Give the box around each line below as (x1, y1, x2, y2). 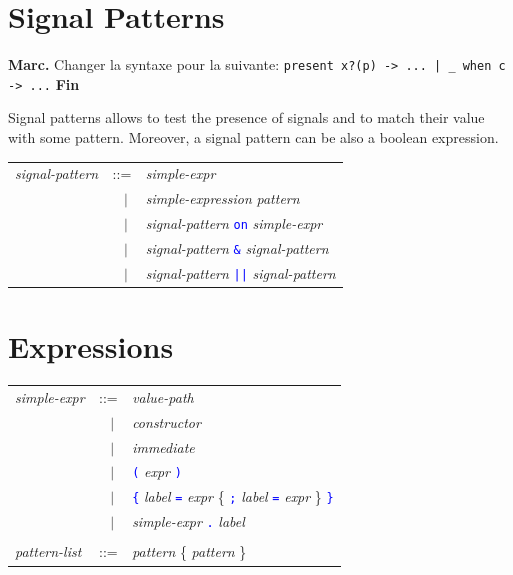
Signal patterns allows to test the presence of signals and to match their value (8, 107, 485, 128)
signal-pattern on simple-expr (145, 213, 323, 234)
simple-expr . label (132, 511, 245, 532)
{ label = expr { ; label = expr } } (132, 486, 334, 507)
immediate (132, 436, 195, 457)
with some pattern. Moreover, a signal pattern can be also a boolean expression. (8, 127, 499, 148)
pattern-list (15, 541, 82, 562)
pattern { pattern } (132, 541, 247, 562)
